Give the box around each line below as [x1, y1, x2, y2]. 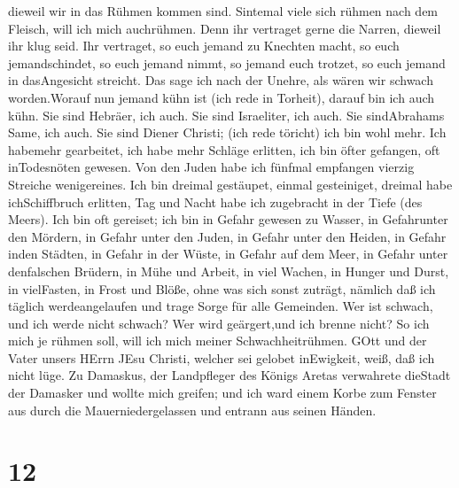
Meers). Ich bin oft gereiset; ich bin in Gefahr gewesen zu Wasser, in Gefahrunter [8, 210, 448, 229]
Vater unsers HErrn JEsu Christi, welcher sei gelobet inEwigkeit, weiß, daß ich [8, 348, 435, 367]
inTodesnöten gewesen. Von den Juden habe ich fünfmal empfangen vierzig [8, 158, 415, 176]
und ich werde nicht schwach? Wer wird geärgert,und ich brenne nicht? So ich [8, 314, 430, 332]
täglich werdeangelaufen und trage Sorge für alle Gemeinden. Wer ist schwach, [8, 297, 433, 315]
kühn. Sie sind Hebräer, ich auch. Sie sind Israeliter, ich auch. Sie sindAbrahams [8, 105, 445, 124]
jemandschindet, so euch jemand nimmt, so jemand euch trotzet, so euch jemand [8, 53, 446, 72]
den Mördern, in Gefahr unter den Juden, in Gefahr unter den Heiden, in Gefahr [8, 227, 447, 245]
